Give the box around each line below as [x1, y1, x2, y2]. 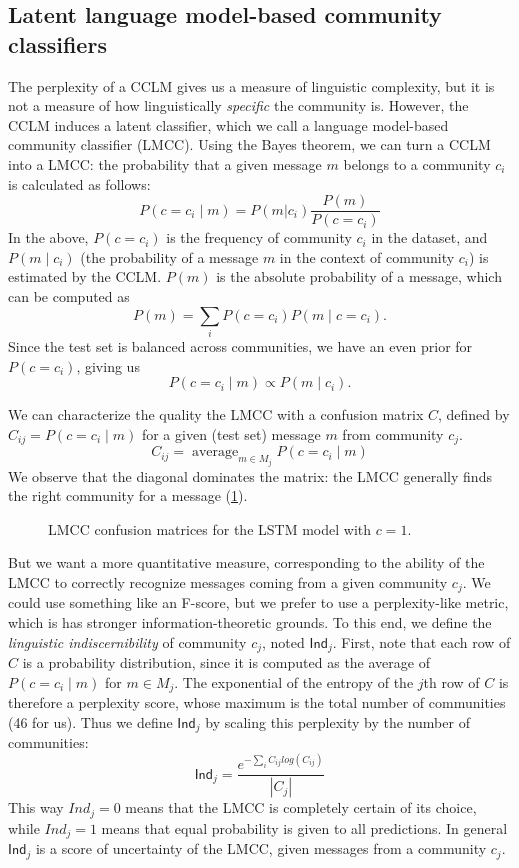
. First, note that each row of [332, 631, 511, 652]
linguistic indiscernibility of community [8, 631, 247, 652]
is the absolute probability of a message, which [216, 266, 502, 287]
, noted [262, 631, 305, 652]
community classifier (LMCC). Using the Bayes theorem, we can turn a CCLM [8, 134, 491, 155]
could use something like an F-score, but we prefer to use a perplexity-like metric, [8, 592, 509, 613]
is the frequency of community [166, 227, 352, 248]
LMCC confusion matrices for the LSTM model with [48, 518, 372, 539]
